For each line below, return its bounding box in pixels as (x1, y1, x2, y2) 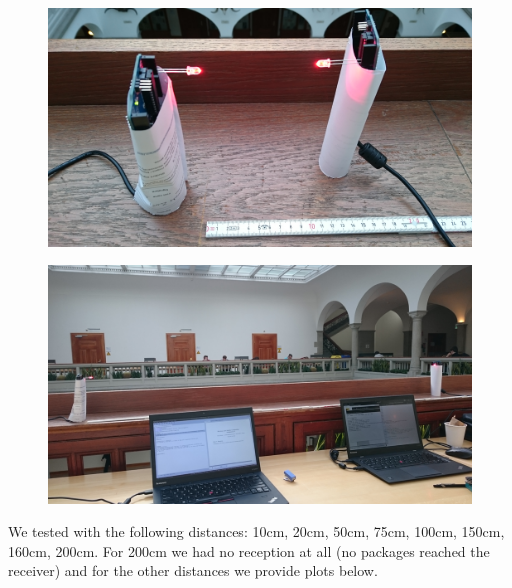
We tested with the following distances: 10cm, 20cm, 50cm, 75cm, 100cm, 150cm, (8, 521, 505, 542)
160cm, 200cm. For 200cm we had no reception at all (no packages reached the (8, 540, 490, 561)
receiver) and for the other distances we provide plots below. (8, 560, 378, 581)
